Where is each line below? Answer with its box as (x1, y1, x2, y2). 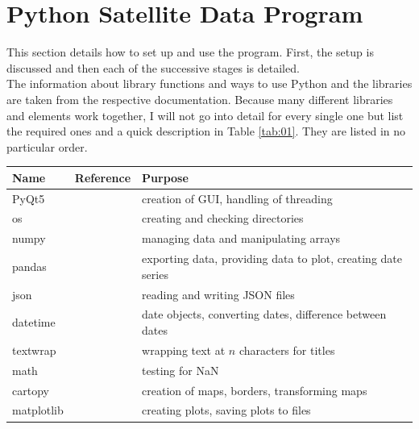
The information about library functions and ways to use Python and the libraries (6, 75, 413, 92)
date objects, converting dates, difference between (142, 306, 387, 323)
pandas (12, 257, 47, 274)
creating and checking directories (142, 210, 304, 227)
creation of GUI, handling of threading (142, 190, 333, 206)
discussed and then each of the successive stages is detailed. (6, 59, 300, 76)
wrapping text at (142, 341, 226, 358)
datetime (12, 314, 56, 331)
